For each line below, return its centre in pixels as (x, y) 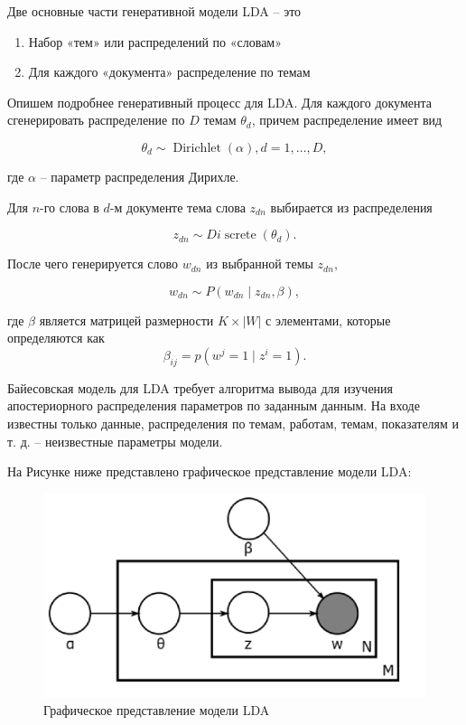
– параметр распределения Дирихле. (140, 176)
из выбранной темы (260, 264)
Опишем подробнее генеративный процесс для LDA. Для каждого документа (219, 102)
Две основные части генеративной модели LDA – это (154, 11)
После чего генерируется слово (93, 264)
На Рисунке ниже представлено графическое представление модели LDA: (210, 471)
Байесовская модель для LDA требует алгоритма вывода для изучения (200, 387)
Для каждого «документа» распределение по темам (169, 72)
